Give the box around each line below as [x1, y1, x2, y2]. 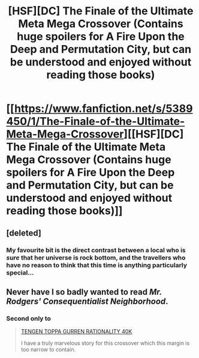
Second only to [6, 314, 51, 323]
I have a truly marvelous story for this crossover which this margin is [20, 339, 190, 347]
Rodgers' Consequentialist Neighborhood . [6, 296, 169, 306]
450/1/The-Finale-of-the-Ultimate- [6, 115, 185, 129]
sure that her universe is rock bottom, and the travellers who [6, 253, 186, 262]
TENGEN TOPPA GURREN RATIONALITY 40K [20, 328, 132, 335]
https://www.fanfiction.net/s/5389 [14, 102, 193, 115]
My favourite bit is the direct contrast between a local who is [6, 246, 186, 254]
